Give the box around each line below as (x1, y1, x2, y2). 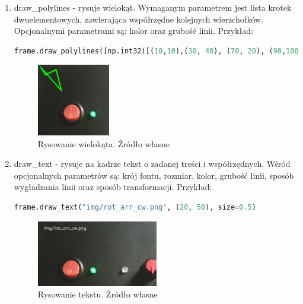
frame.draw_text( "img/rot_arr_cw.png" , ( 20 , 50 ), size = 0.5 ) (14, 203, 256, 212)
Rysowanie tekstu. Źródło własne (37, 288, 158, 300)
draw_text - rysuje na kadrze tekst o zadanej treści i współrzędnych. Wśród (14, 157, 291, 170)
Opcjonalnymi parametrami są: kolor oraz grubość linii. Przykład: (14, 24, 253, 37)
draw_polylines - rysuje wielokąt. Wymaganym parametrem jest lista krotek (14, 1, 292, 13)
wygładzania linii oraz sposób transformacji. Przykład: (14, 180, 212, 193)
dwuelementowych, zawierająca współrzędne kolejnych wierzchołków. (14, 12, 264, 25)
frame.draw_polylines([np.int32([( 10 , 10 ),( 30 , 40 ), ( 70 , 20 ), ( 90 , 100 (14, 46, 299, 55)
